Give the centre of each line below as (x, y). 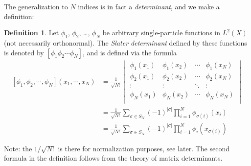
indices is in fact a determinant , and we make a (149, 6)
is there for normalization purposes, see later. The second (144, 148)
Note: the (18, 148)
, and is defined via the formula (130, 52)
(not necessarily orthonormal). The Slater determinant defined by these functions (125, 42)
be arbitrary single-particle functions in (161, 33)
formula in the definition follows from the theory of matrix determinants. (113, 158)
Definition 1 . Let (32, 33)
